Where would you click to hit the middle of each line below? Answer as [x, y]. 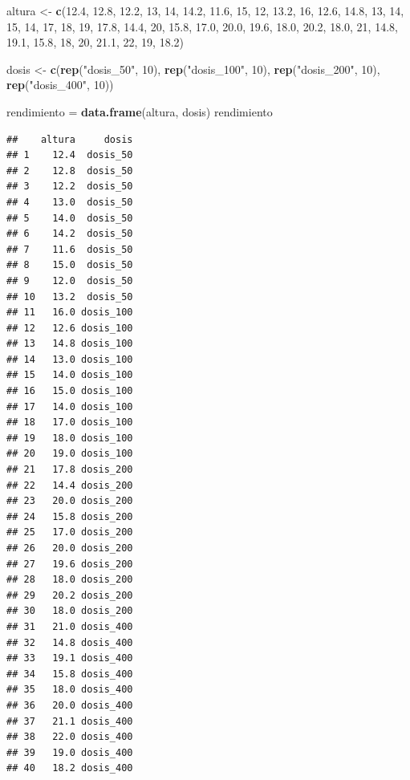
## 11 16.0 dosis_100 [70, 313]
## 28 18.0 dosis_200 [70, 580]
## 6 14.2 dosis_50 [70, 234]
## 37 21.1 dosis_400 [70, 721]
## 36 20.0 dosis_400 [70, 705]
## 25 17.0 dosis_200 [70, 532]
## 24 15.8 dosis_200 [70, 516]
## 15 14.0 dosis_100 [70, 375]
